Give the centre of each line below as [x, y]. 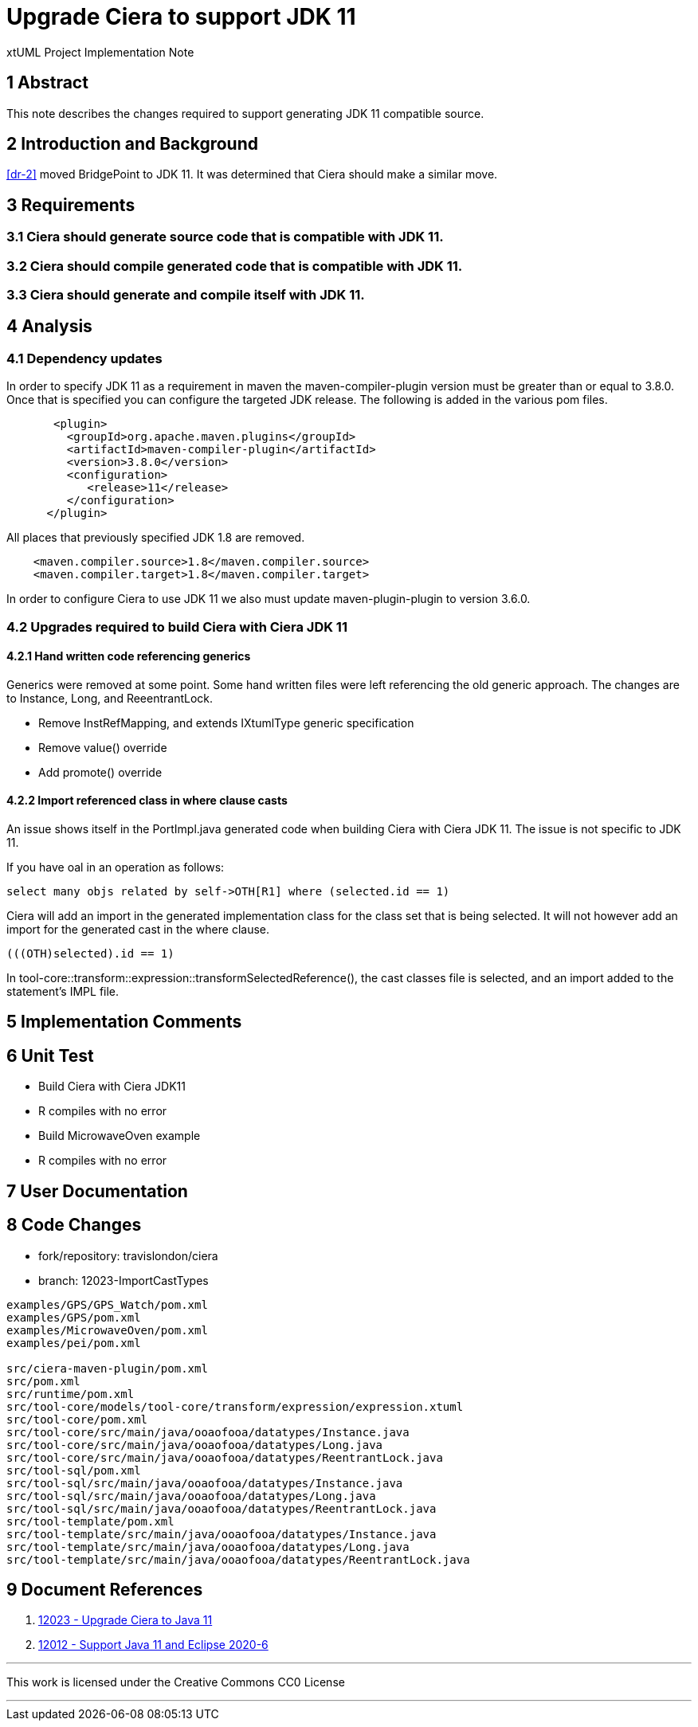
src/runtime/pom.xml [71, 1394]
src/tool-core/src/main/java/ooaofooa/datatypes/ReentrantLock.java [225, 1457]
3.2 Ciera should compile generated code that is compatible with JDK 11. [235, 266]
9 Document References [105, 1590]
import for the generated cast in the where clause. [138, 930]
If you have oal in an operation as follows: [116, 867]
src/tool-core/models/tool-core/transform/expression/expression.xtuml [235, 1406]
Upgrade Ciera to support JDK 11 [181, 17]
